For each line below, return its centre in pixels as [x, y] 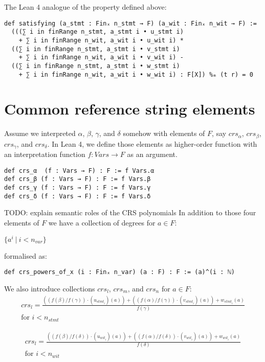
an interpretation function [45, 154]
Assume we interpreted [40, 133]
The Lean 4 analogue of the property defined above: [85, 7]
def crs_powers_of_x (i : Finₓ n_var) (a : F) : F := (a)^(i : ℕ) [120, 272]
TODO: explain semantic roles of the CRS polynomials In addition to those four [130, 212]
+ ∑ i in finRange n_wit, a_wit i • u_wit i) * [101, 40]
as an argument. [152, 154]
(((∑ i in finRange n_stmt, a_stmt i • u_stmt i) [97, 32]
